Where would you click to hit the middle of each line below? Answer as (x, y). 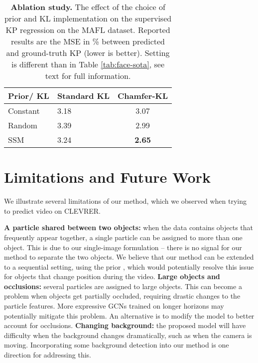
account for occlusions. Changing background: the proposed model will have (125, 325)
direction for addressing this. (48, 355)
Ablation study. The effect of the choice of (88, 7)
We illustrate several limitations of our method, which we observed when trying (126, 201)
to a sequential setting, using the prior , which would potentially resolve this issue (129, 266)
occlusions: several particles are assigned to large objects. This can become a (123, 286)
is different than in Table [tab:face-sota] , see (88, 64)
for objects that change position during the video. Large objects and (112, 276)
